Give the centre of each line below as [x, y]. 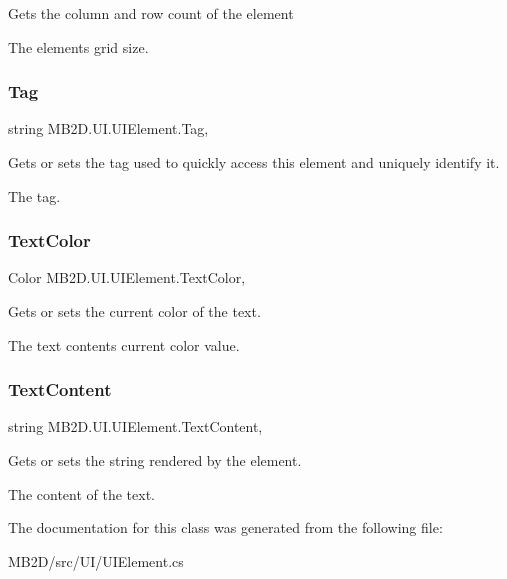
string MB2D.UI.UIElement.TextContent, [135, 426]
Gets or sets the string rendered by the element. [155, 460]
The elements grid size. [78, 46]
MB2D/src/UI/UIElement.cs [96, 560]
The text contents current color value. [124, 344]
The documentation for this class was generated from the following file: [225, 527]
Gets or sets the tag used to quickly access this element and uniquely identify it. [254, 162]
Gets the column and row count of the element [151, 13]
